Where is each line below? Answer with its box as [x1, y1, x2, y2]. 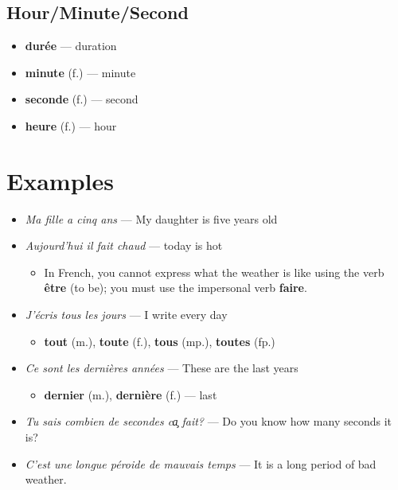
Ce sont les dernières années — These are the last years [25, 360, 298, 376]
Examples [6, 164, 114, 196]
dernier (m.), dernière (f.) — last [44, 386, 217, 402]
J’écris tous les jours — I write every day [25, 306, 228, 323]
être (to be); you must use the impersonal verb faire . [44, 279, 307, 296]
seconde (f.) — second [25, 91, 139, 107]
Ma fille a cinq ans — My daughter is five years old [25, 210, 278, 227]
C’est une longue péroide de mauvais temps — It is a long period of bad [25, 455, 377, 472]
